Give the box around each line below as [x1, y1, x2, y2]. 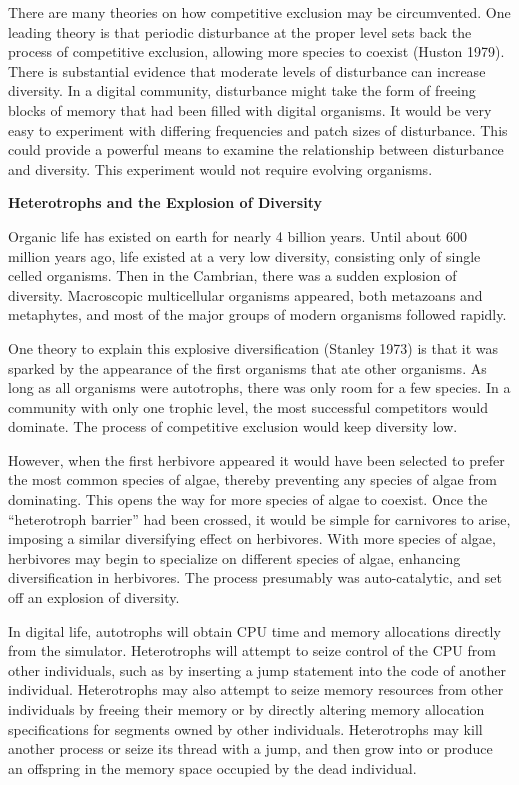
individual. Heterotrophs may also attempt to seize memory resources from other [8, 679, 504, 700]
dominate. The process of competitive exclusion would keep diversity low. [8, 416, 458, 437]
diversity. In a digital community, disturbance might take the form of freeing [8, 80, 476, 101]
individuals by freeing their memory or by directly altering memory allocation [8, 699, 485, 719]
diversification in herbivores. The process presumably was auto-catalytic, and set [8, 567, 502, 588]
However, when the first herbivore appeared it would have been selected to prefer [8, 449, 505, 470]
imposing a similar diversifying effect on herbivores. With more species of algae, [8, 528, 496, 549]
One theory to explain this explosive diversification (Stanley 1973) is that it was [8, 337, 499, 358]
